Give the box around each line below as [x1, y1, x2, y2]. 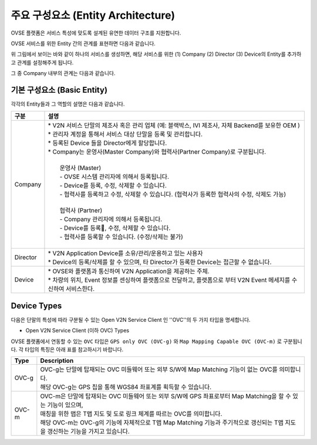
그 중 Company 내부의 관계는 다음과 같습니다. [11, 70, 116, 77]
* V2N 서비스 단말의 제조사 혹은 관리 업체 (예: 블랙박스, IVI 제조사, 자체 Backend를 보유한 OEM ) [48, 121, 301, 130]
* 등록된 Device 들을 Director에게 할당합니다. [48, 139, 167, 147]
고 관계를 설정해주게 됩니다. [11, 59, 74, 66]
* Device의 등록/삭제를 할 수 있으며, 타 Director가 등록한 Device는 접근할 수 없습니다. [48, 258, 272, 266]
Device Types [11, 301, 62, 311]
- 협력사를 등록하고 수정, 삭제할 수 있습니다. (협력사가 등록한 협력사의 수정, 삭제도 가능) [59, 191, 286, 199]
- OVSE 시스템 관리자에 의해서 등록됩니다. [59, 173, 170, 181]
